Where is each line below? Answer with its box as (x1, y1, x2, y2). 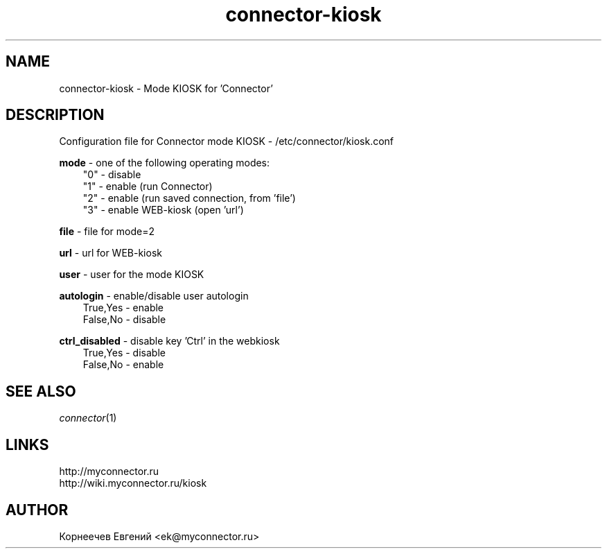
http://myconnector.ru (59, 465, 159, 478)
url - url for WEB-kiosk (59, 247, 162, 259)
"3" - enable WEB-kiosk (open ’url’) (82, 204, 244, 216)
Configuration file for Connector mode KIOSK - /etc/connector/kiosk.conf (59, 135, 394, 148)
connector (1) (59, 412, 117, 424)
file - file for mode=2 (59, 225, 155, 238)
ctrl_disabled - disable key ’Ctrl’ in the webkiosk (59, 335, 280, 347)
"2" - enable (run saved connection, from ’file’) (82, 192, 296, 205)
